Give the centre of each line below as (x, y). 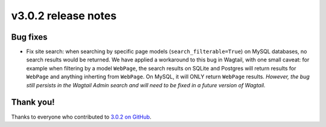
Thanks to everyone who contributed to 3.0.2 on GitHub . (81, 117)
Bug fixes (29, 37)
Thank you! (33, 102)
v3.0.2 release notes (64, 16)
